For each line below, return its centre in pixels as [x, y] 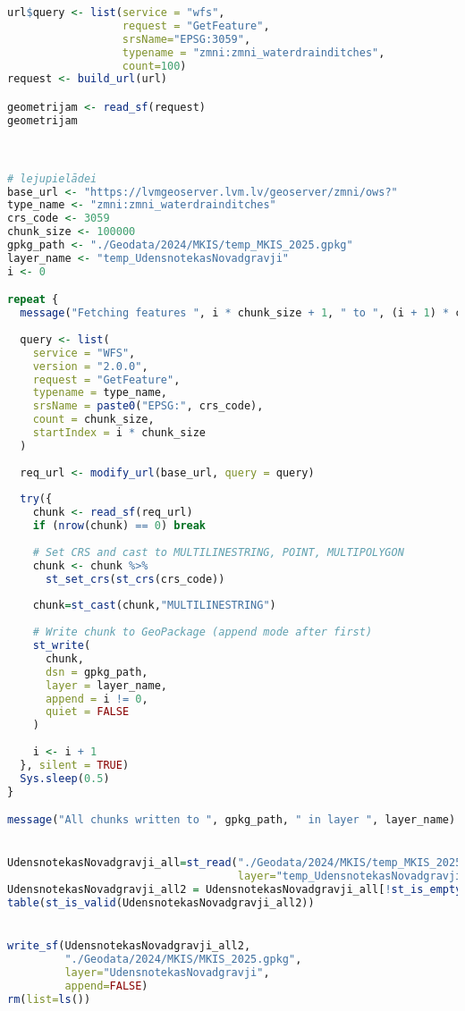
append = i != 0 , [97, 699]
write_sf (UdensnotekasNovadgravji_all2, [129, 946]
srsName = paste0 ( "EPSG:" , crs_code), [148, 406]
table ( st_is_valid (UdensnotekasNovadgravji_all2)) [161, 903]
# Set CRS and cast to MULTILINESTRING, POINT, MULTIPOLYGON [218, 552]
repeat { [33, 300]
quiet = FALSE [87, 712]
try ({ [36, 499]
